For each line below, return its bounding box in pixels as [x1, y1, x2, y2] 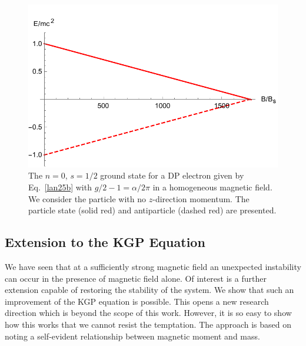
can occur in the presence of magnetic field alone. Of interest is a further [5, 272, 267, 284]
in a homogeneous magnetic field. [152, 181, 272, 193]
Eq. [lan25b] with [28, 181, 92, 193]
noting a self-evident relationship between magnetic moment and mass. [5, 329, 260, 342]
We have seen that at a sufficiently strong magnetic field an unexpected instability [5, 261, 301, 273]
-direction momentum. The [152, 192, 250, 205]
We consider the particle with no [28, 192, 147, 205]
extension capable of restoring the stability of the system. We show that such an [5, 284, 294, 296]
